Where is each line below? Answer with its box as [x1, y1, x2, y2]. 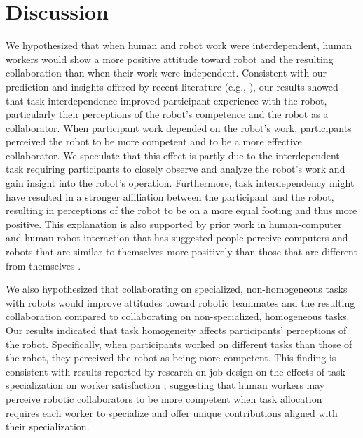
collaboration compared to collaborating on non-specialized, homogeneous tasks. [6, 309, 350, 324]
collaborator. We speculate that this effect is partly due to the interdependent [6, 147, 340, 162]
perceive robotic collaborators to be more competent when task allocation [6, 391, 322, 406]
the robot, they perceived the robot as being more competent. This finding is [6, 350, 336, 365]
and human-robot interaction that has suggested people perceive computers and [6, 230, 348, 245]
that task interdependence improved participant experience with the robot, [6, 93, 327, 107]
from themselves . [6, 258, 81, 272]
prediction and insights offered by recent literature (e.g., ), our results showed [6, 79, 338, 93]
